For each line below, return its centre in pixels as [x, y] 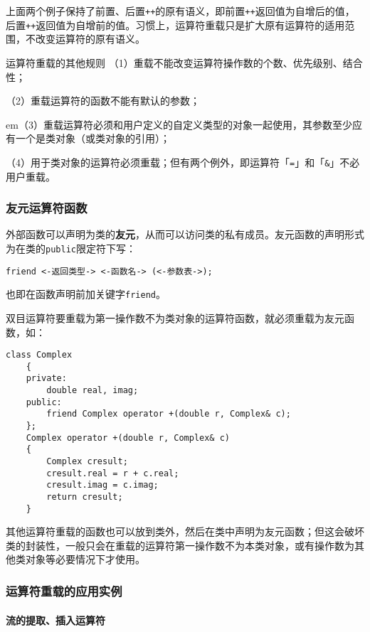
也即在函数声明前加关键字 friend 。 [86, 294]
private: [46, 379]
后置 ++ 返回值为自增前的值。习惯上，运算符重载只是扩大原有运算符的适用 [175, 25]
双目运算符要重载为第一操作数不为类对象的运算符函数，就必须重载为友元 [175, 317]
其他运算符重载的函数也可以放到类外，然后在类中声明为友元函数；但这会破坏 [185, 531]
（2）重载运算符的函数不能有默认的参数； [103, 101]
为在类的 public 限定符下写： [71, 248]
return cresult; [85, 497]
